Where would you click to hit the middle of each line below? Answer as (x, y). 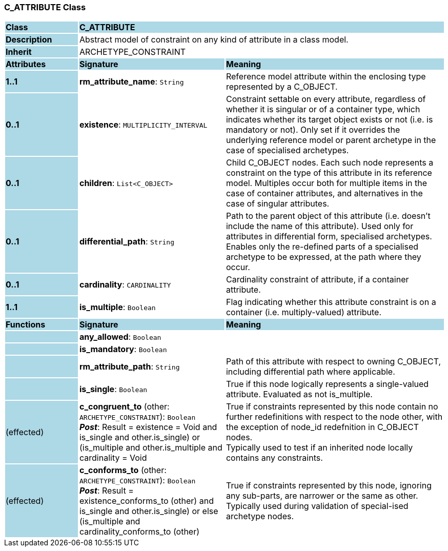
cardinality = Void (113, 458)
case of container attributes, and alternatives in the (324, 193)
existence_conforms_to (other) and (146, 501)
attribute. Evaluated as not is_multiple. (299, 394)
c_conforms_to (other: (123, 470)
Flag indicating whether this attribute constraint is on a (331, 302)
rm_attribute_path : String (129, 367)
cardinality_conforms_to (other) (139, 532)
